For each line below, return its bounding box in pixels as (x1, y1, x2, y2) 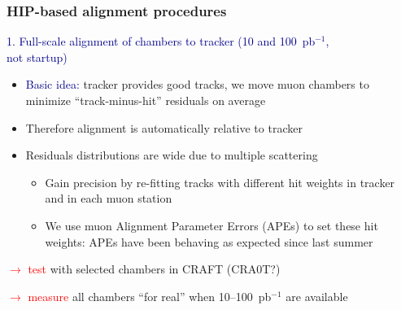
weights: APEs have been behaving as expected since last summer (45, 233, 373, 250)
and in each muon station (45, 190, 172, 207)
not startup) (7, 48, 68, 65)
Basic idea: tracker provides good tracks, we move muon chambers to (25, 76, 369, 93)
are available (285, 287, 348, 304)
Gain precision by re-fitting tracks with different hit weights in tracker (45, 173, 395, 190)
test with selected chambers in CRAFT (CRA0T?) (28, 260, 281, 277)
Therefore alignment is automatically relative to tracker (25, 119, 303, 136)
